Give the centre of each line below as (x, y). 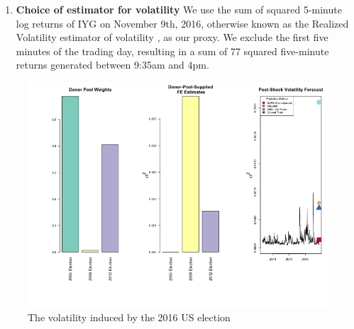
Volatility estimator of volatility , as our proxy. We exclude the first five (172, 37)
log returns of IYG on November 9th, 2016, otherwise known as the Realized (182, 23)
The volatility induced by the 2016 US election (129, 317)
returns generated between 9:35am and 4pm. (112, 65)
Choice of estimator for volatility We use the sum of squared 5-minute (179, 9)
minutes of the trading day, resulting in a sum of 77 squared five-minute (172, 51)
